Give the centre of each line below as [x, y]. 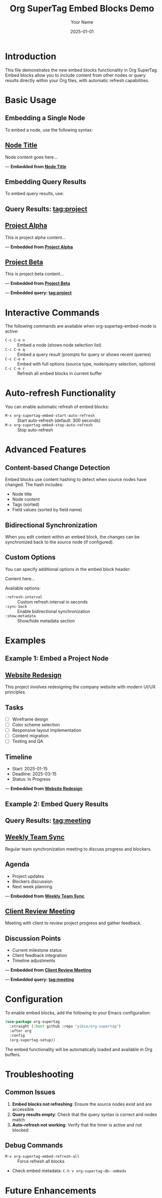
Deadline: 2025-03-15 [34, 774]
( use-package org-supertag [32, 1022]
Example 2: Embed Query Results [57, 804]
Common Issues [30, 1092]
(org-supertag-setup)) [32, 1040]
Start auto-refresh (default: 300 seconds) [59, 420]
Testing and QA [28, 741]
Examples [25, 641]
